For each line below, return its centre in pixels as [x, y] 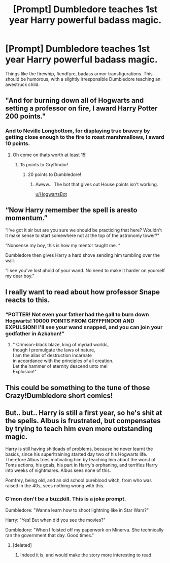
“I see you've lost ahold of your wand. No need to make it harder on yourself [85, 271]
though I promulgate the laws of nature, [54, 350]
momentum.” [26, 218]
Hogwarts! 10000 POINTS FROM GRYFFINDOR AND [70, 320]
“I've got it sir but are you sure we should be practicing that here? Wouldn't [84, 230]
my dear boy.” [20, 276]
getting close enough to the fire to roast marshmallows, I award [85, 137]
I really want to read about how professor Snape [83, 292]
